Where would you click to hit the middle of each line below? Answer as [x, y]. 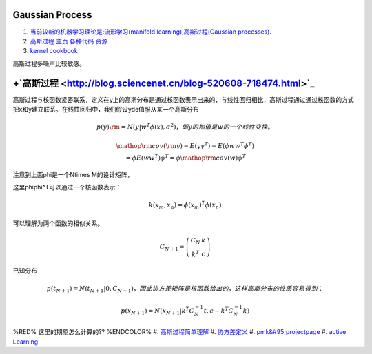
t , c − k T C [219, 310]
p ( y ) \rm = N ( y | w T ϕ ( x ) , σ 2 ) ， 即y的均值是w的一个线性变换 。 [185, 126]
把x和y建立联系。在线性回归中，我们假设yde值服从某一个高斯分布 [106, 109]
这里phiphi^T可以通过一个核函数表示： [67, 187]
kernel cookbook [54, 51]
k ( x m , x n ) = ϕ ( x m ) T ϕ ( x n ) [185, 205]
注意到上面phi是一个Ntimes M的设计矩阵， [73, 174]
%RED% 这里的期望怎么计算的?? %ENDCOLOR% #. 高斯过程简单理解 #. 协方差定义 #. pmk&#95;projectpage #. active [179, 332]
